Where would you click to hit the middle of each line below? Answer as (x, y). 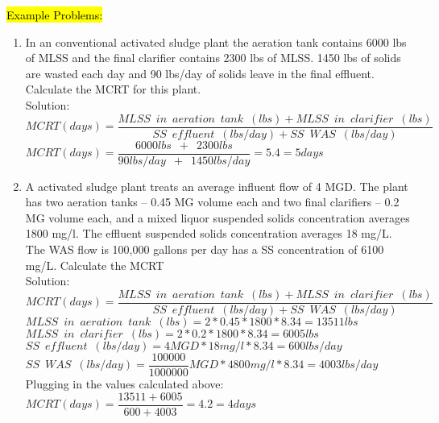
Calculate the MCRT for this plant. (113, 89)
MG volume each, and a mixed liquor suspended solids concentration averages (217, 217)
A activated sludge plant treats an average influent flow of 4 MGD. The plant (217, 186)
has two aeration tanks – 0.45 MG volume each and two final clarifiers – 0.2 (212, 202)
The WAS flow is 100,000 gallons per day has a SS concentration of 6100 (205, 249)
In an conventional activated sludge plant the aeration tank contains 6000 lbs (216, 41)
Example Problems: (55, 15)
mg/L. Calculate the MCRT (95, 265)
